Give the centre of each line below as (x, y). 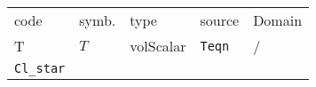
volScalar (158, 46)
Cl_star (40, 68)
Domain (278, 20)
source (220, 20)
